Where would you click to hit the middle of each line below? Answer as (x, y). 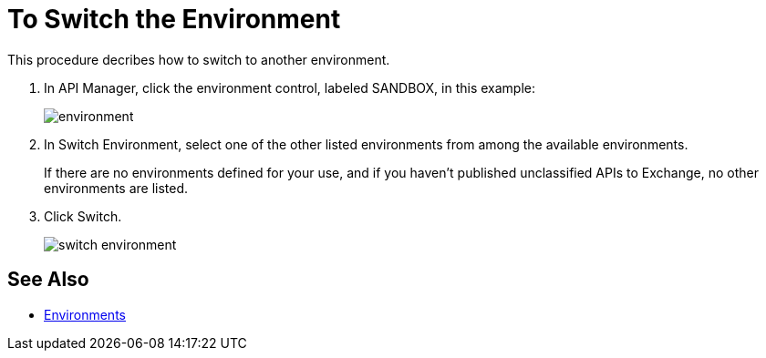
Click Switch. (83, 216)
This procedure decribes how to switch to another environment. (199, 59)
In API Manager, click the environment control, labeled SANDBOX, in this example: (290, 87)
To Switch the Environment (174, 19)
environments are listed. (116, 188)
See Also (48, 280)
